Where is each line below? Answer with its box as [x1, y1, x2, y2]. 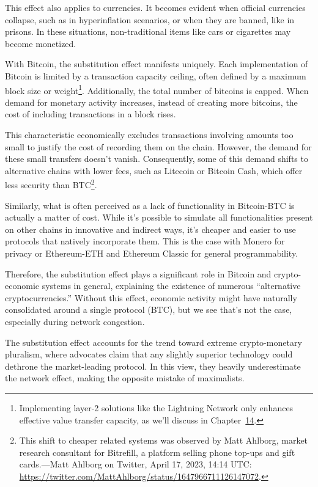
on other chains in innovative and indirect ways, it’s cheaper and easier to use [5, 222, 296, 235]
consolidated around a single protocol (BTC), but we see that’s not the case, [5, 303, 292, 316]
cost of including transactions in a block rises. [5, 108, 176, 120]
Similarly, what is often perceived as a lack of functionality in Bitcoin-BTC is [5, 199, 295, 211]
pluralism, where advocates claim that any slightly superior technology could [5, 348, 293, 361]
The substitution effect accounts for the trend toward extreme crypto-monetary [5, 335, 302, 348]
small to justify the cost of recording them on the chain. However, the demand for [5, 140, 312, 153]
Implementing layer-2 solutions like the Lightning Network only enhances [19, 401, 294, 414]
